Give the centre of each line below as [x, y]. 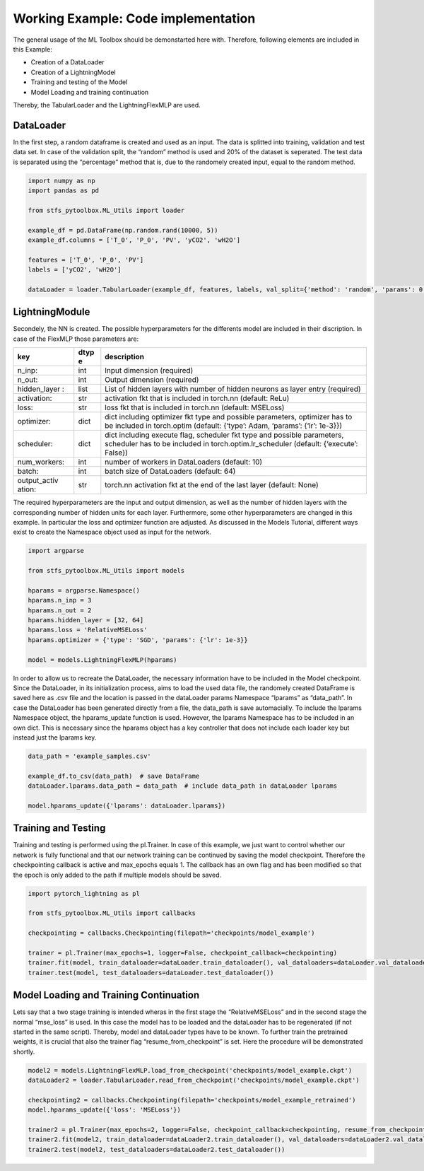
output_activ [38, 481]
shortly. [24, 1051]
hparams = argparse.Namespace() [84, 590]
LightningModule [52, 312]
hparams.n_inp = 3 [60, 600]
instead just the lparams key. [55, 737]
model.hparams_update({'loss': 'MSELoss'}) [105, 1110]
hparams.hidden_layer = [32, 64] [86, 620]
